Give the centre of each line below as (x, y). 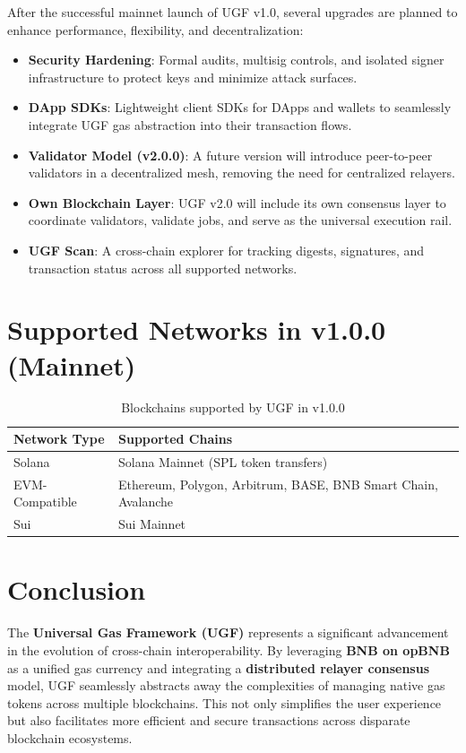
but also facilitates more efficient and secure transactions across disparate (209, 720)
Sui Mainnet (152, 524)
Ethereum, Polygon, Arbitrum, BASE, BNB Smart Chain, (278, 484)
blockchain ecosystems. (70, 737)
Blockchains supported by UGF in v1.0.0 (233, 407)
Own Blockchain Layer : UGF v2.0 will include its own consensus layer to (237, 202)
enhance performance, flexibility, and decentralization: (155, 29)
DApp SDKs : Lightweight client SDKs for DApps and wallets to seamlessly (240, 107)
